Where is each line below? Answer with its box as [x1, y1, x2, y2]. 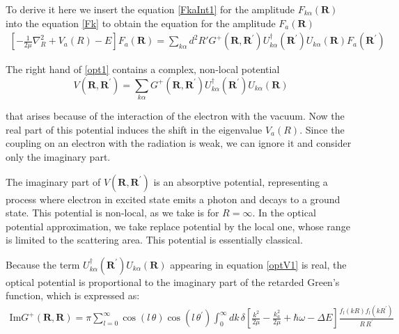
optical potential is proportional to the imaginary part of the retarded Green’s [6, 274, 340, 289]
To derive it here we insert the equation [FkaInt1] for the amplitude [6, 2, 295, 16]
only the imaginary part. [6, 149, 111, 164]
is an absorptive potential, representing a [153, 174, 328, 189]
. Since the [299, 122, 345, 136]
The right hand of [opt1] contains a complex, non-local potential [6, 62, 280, 77]
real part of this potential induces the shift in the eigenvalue [6, 122, 263, 136]
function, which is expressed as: [6, 288, 140, 303]
